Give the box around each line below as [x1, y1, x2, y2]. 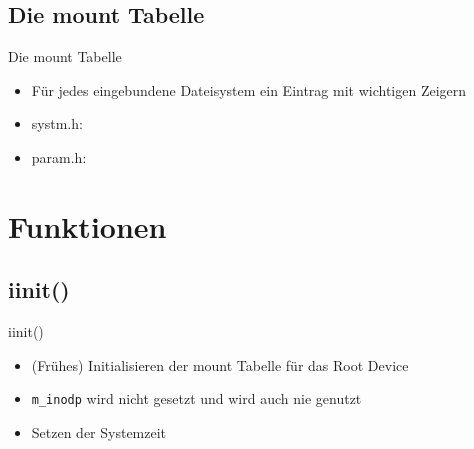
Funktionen [8, 205, 167, 246]
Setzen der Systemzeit [31, 422, 167, 442]
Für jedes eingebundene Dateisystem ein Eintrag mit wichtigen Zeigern [31, 79, 467, 100]
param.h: [31, 146, 87, 167]
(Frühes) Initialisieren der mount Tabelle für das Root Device [31, 354, 409, 375]
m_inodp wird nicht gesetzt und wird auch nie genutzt [31, 388, 362, 409]
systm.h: [31, 113, 83, 134]
